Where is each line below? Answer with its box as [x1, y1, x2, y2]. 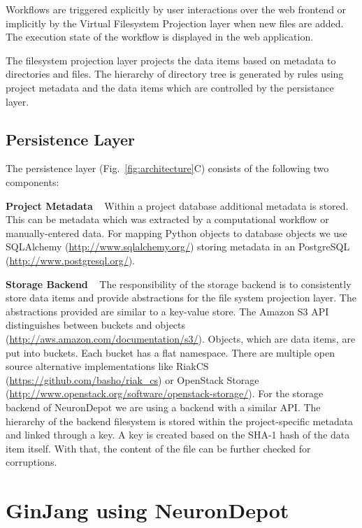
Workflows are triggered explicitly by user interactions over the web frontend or [6, 2, 347, 16]
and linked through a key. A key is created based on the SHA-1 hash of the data [6, 427, 350, 442]
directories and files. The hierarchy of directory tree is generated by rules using [6, 66, 344, 81]
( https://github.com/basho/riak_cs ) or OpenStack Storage [6, 372, 259, 387]
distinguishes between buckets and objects [6, 317, 186, 332]
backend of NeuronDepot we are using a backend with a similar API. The [6, 399, 321, 414]
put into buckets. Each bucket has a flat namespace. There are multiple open [6, 345, 335, 359]
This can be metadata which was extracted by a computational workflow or [6, 212, 329, 227]
